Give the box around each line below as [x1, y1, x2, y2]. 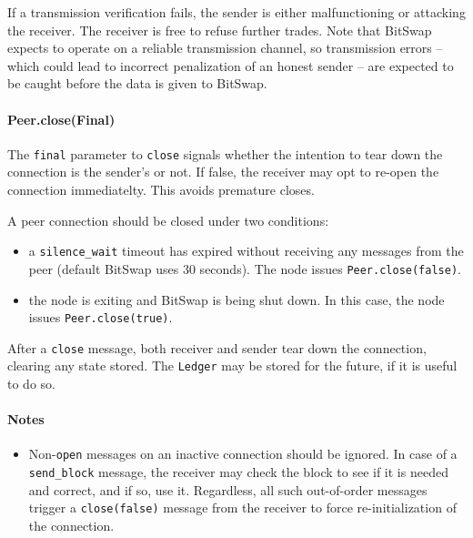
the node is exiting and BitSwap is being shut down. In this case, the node [28, 289, 445, 309]
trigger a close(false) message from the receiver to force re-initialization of [28, 498, 457, 517]
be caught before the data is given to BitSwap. [7, 74, 267, 93]
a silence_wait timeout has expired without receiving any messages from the [28, 241, 464, 260]
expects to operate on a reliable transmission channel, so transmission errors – [7, 38, 443, 57]
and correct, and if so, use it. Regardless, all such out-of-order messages [28, 480, 428, 499]
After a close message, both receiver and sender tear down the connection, [7, 338, 427, 357]
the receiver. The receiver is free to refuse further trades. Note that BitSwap [7, 20, 432, 39]
